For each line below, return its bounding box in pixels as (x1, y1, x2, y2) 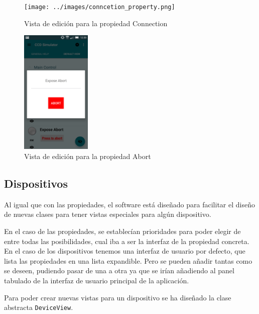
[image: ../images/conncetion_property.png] (24, 4, 175, 11)
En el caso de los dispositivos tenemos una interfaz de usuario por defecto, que (4, 246, 245, 256)
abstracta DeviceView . (4, 302, 73, 312)
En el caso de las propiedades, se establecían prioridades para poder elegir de (4, 225, 241, 236)
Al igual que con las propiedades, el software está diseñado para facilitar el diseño (4, 199, 255, 209)
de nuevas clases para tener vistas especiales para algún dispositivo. (4, 209, 211, 219)
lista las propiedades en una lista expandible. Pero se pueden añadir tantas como (4, 255, 252, 266)
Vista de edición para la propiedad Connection (24, 18, 168, 28)
